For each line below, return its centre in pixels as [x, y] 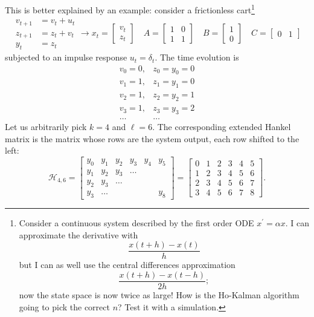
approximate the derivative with [78, 234]
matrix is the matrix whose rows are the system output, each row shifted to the [152, 138]
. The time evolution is [197, 57]
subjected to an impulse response [66, 57]
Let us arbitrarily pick [46, 126]
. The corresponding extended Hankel [222, 126]
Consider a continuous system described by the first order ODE [136, 223]
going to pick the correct [64, 306]
